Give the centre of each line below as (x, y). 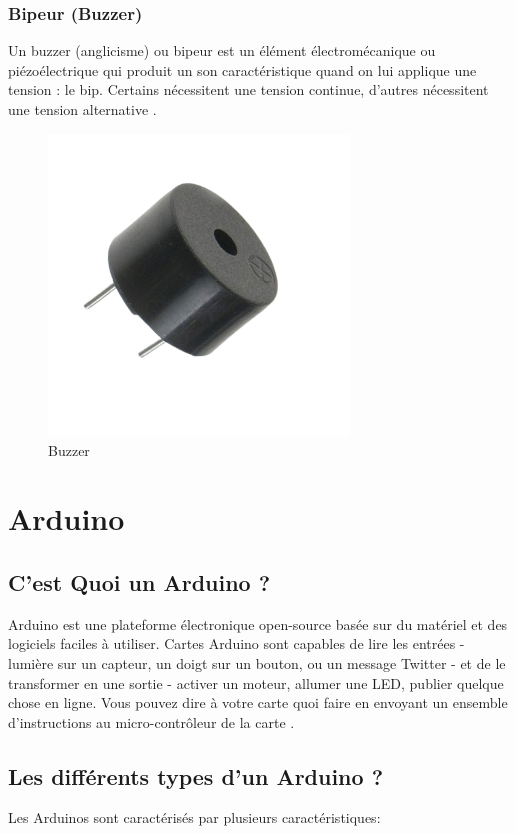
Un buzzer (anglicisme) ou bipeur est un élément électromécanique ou (222, 50)
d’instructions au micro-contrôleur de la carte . (151, 721)
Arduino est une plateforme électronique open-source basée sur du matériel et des (258, 623)
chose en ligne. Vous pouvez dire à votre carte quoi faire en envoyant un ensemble (258, 702)
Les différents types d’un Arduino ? (196, 775)
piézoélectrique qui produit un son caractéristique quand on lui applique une (242, 69)
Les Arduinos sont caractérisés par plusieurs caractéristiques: (194, 817)
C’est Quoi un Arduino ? (139, 581)
